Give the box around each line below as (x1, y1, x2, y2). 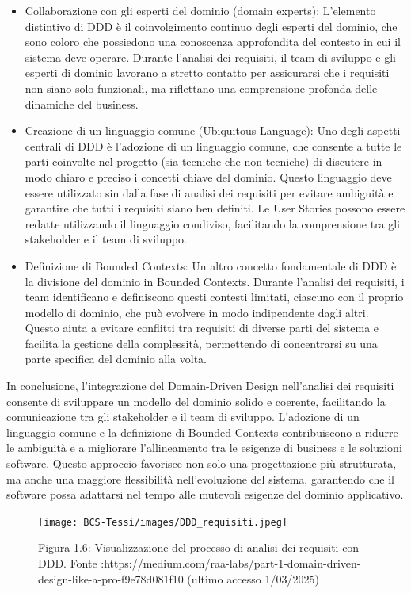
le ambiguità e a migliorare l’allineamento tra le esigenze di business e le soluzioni (6, 439, 402, 456)
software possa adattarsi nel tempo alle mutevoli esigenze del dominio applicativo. (6, 486, 404, 503)
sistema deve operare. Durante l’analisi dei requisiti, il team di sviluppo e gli (25, 48, 396, 65)
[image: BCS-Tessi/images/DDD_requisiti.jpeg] (38, 516, 287, 528)
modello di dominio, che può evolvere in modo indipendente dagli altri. (25, 304, 369, 320)
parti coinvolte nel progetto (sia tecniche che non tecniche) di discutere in (25, 153, 382, 170)
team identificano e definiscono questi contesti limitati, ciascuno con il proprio (25, 289, 404, 305)
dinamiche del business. (25, 95, 139, 112)
